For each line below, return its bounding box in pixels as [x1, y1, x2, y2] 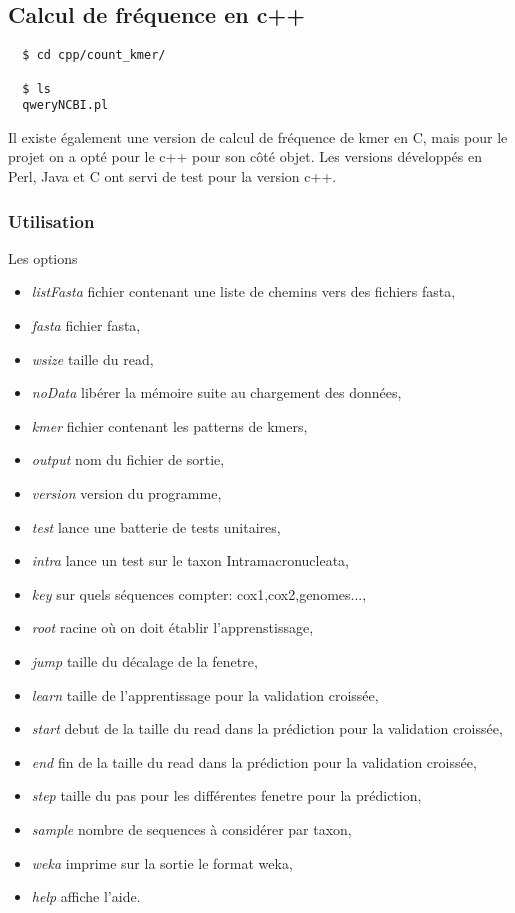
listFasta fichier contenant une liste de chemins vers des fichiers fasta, [31, 281, 456, 302]
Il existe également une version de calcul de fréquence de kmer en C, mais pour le [8, 126, 508, 147]
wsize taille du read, [31, 348, 154, 369]
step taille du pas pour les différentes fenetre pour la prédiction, [31, 785, 422, 806]
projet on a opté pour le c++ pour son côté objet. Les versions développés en [8, 146, 482, 167]
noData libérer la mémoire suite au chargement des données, [31, 382, 402, 403]
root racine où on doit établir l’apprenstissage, [31, 617, 314, 638]
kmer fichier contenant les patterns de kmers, [31, 415, 308, 436]
